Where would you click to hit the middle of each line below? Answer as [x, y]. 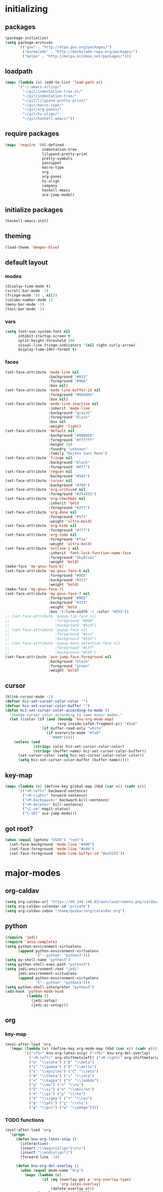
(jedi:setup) [44, 1001]
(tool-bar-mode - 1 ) [25, 309]
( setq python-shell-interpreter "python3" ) [50, 987]
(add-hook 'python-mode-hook [34, 992]
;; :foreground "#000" [50, 621]
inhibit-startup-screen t [44, 336]
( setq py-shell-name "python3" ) [38, 960]
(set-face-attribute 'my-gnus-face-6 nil [48, 571]
